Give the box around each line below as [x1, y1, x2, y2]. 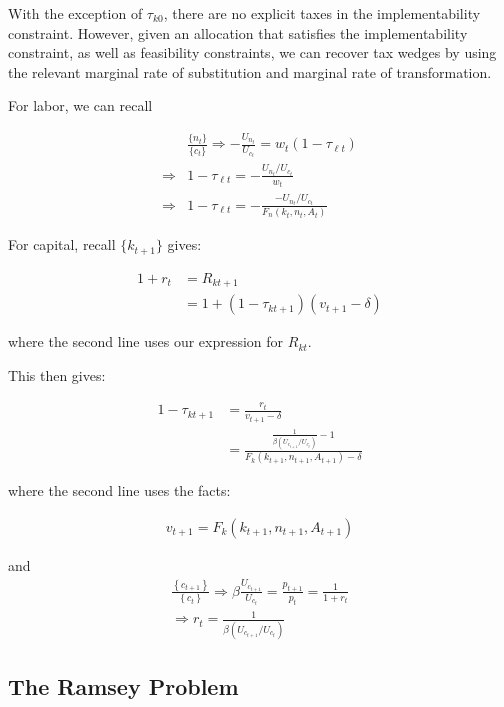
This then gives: [8, 364, 106, 385]
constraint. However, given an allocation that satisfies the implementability [8, 22, 468, 43]
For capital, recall [8, 234, 116, 255]
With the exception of [8, 3, 143, 23]
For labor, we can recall [8, 95, 153, 116]
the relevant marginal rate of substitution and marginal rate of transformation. [8, 61, 492, 82]
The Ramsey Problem [8, 671, 239, 702]
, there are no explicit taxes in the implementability [163, 3, 481, 23]
